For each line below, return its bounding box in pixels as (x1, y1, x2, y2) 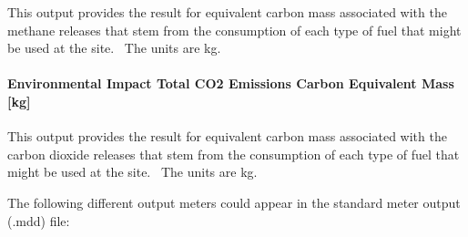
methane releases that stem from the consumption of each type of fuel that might (7, 20, 462, 39)
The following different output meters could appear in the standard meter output (7, 192, 461, 211)
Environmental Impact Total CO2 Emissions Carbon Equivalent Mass (7, 74, 454, 93)
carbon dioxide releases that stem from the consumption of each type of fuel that (7, 144, 460, 163)
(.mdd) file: (7, 211, 70, 230)
